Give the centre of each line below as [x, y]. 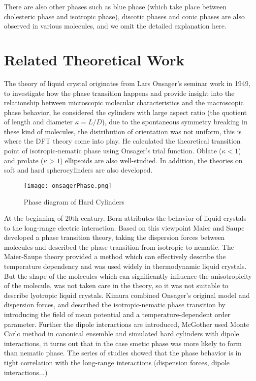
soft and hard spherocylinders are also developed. [78, 170]
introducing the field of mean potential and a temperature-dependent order [117, 314]
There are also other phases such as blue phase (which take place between [115, 6]
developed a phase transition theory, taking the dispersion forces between [114, 237]
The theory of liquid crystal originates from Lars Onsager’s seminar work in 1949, [127, 83]
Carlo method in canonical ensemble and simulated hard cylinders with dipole [122, 334]
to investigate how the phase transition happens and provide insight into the [119, 93]
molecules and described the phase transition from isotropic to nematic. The [119, 247]
